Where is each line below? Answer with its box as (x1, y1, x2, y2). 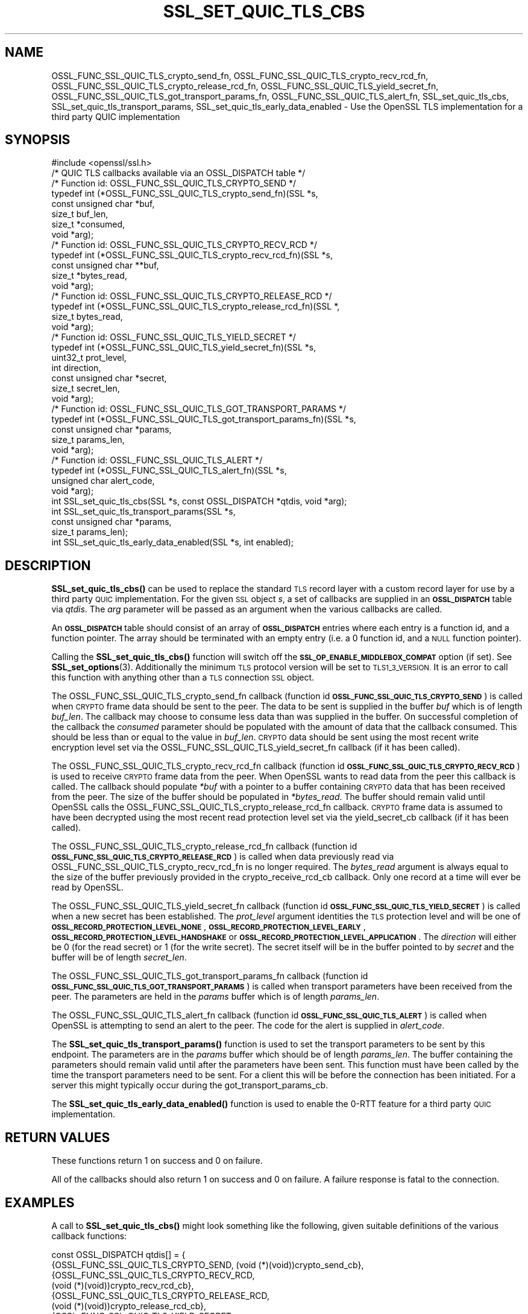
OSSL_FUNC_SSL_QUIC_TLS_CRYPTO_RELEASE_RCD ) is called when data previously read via (51, 851, 394, 862)
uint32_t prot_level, (51, 352, 127, 363)
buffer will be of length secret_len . (51, 952, 187, 963)
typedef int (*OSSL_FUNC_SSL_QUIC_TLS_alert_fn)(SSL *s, (51, 465, 287, 476)
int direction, (51, 363, 101, 373)
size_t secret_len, (51, 383, 120, 394)
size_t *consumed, (51, 219, 125, 230)
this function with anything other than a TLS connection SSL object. (51, 672, 315, 683)
